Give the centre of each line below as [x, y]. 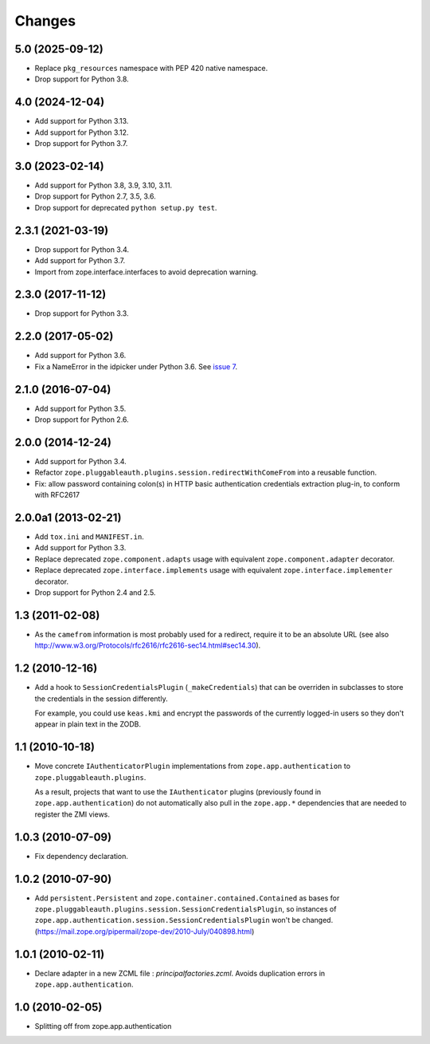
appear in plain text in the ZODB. [88, 724]
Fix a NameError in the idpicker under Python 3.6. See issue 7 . [136, 366]
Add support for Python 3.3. [80, 548]
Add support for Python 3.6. [80, 356]
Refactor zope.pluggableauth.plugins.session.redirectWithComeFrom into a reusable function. [206, 473]
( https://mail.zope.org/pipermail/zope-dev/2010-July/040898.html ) [145, 931]
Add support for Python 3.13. [82, 121]
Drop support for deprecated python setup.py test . [126, 207]
